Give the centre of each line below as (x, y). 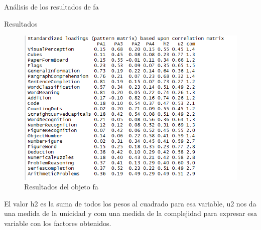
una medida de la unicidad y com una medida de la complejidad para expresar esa (130, 213)
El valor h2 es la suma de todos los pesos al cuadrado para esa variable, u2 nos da (130, 203)
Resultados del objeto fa (61, 187)
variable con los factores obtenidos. (58, 223)
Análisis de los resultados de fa (51, 7)
